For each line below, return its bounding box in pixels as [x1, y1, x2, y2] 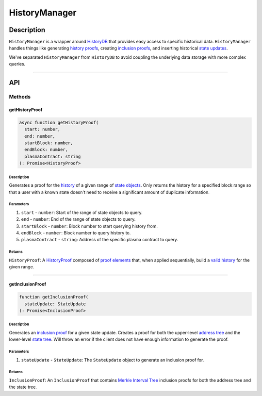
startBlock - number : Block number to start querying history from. [21, 223, 158, 229]
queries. [9, 61, 26, 67]
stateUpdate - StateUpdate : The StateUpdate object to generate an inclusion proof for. [21, 357, 204, 363]
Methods [9, 94, 31, 100]
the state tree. [9, 384, 37, 390]
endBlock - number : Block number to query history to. [21, 230, 131, 236]
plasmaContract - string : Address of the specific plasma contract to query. [21, 237, 178, 243]
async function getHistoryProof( [19, 119, 99, 125]
